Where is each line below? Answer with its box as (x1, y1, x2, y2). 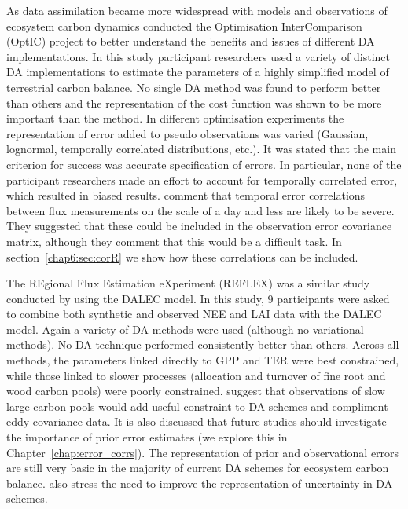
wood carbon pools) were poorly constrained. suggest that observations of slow (6, 383, 385, 399)
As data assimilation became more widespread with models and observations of (6, 2, 388, 18)
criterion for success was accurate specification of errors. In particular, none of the (6, 156, 402, 172)
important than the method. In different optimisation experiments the (6, 110, 344, 126)
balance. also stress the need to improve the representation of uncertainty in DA (6, 474, 393, 491)
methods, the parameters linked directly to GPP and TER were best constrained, (6, 352, 399, 368)
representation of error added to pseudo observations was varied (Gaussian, (6, 125, 369, 141)
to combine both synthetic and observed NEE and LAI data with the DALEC (6, 306, 382, 322)
